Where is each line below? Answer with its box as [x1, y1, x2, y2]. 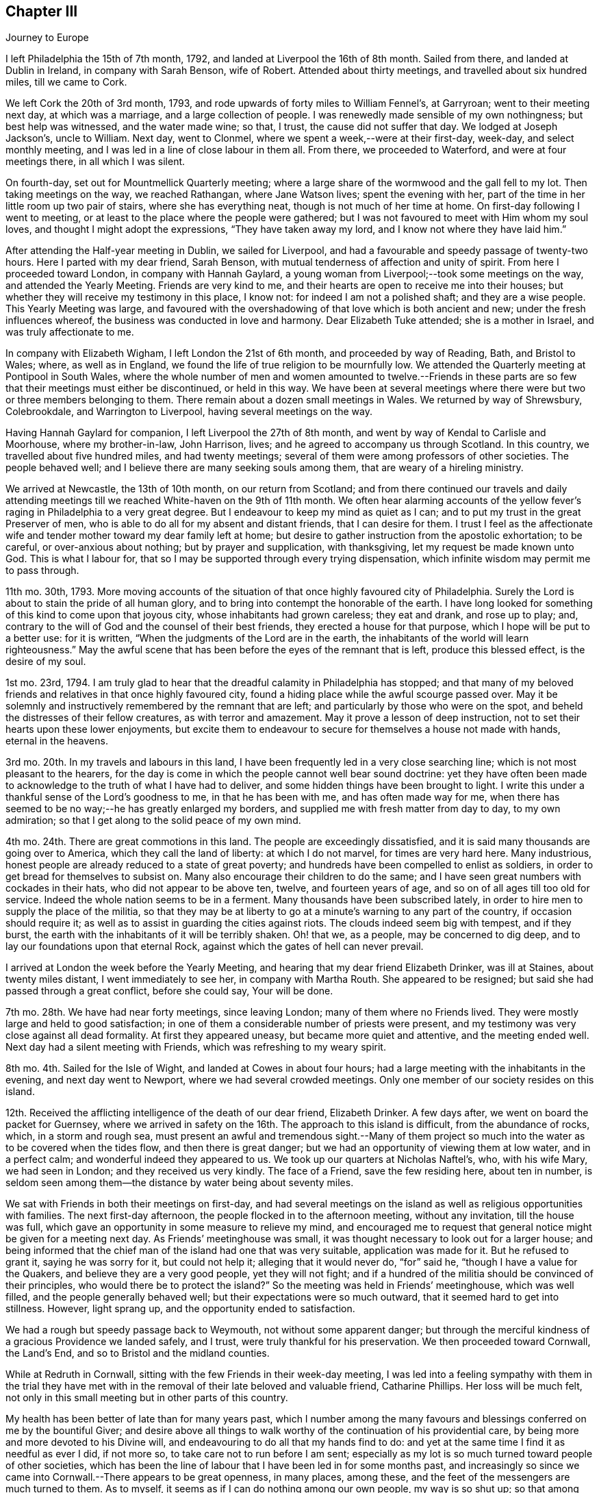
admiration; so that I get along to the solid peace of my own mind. [5, 814, 301, 827]
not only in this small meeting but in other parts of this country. [5, 1392, 288, 1404]
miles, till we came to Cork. [5, 76, 127, 88]
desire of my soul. [5, 655, 86, 668]
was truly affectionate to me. [5, 326, 134, 338]
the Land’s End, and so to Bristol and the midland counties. [5, 1347, 270, 1359]
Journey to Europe [5, 32, 89, 44]
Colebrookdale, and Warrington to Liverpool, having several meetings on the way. [5, 405, 372, 418]
